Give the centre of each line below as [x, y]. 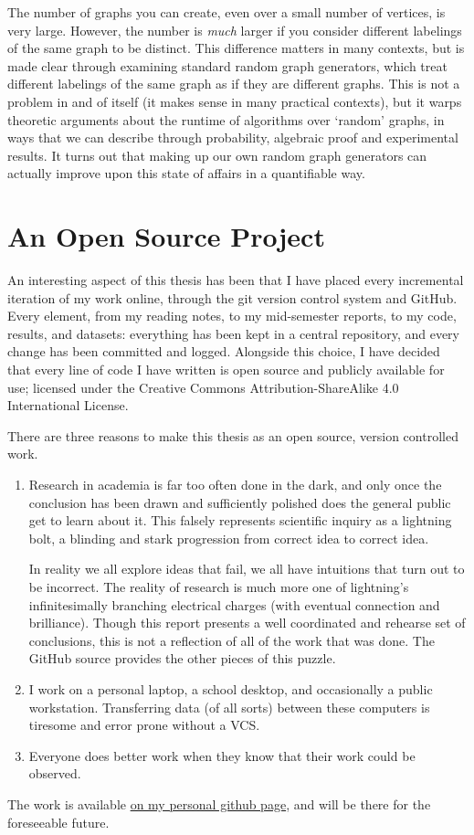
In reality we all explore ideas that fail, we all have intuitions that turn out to [247, 569]
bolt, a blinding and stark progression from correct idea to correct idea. [229, 538]
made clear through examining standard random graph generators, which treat [227, 65]
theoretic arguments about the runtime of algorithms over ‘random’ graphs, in [226, 119]
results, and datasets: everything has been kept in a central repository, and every [233, 333]
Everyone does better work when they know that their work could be [222, 755]
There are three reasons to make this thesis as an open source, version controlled [233, 435]
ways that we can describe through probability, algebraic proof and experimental [233, 137]
